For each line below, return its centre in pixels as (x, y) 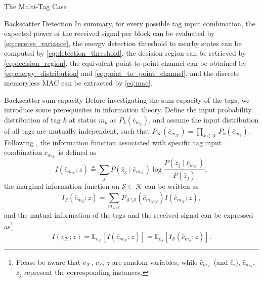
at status (83, 119)
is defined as (77, 152)
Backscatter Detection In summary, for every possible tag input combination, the (130, 23)
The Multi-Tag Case (35, 6)
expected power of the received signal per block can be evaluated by (109, 33)
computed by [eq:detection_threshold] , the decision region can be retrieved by (125, 53)
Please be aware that (48, 261)
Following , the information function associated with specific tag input (113, 142)
